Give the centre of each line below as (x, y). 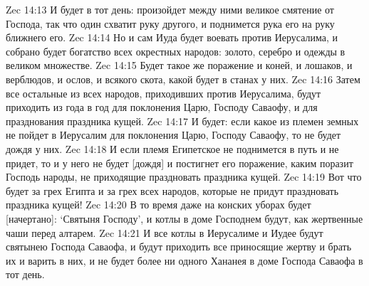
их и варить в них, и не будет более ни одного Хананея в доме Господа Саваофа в (184, 260)
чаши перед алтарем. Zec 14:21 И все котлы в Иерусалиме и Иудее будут (165, 232)
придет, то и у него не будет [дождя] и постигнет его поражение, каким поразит (180, 163)
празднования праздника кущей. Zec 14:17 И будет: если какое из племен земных (182, 121)
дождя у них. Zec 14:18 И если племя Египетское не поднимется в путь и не (172, 148)
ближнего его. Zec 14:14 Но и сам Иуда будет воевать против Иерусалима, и (172, 37)
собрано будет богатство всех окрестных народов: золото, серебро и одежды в (176, 51)
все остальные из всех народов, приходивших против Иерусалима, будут (163, 93)
